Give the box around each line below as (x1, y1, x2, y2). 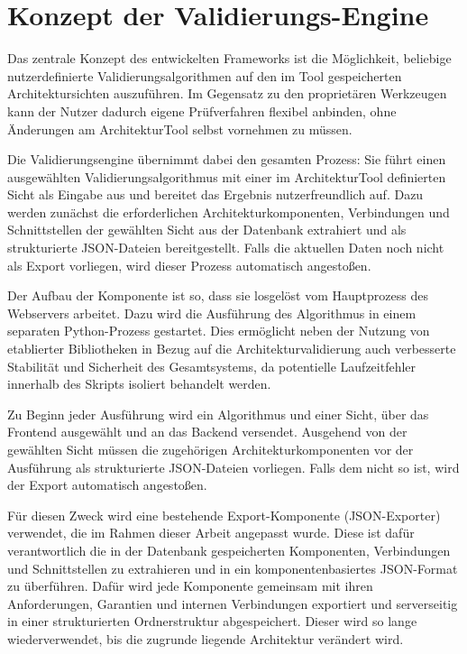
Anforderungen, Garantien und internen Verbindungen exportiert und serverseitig (7, 594, 458, 613)
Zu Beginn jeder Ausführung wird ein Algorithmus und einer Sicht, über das (7, 404, 429, 423)
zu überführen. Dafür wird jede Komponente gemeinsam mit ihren (7, 576, 373, 595)
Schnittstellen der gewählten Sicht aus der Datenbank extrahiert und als (7, 220, 407, 239)
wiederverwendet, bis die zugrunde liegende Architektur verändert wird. (7, 629, 404, 648)
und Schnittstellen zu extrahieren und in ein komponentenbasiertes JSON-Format (7, 558, 458, 577)
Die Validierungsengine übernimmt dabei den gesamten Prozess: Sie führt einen (7, 150, 446, 169)
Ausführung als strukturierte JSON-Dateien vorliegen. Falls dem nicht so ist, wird (7, 457, 460, 476)
